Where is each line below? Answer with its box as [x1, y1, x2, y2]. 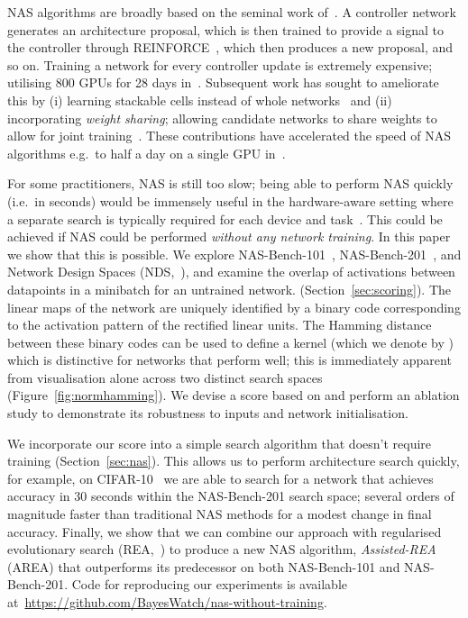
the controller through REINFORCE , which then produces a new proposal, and [7, 38, 454, 57]
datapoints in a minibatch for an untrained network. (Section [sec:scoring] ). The [7, 279, 452, 298]
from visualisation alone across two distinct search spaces [7, 368, 323, 386]
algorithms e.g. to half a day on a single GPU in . [7, 143, 286, 162]
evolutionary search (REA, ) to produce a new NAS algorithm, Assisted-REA [7, 540, 436, 559]
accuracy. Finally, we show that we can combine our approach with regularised [7, 522, 442, 541]
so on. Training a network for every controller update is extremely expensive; [7, 55, 433, 74]
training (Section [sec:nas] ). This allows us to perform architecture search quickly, [7, 451, 460, 470]
